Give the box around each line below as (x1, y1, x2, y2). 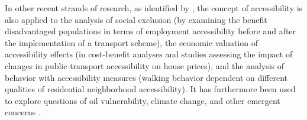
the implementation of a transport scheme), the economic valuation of (5, 36, 258, 48)
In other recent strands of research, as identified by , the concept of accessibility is (5, 2, 303, 14)
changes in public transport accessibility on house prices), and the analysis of (5, 59, 285, 72)
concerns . (5, 106, 41, 118)
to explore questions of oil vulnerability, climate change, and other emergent (5, 94, 280, 106)
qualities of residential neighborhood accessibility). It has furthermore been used (5, 83, 296, 95)
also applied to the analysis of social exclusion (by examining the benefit (5, 13, 267, 25)
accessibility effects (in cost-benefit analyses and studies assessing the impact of (5, 48, 293, 60)
